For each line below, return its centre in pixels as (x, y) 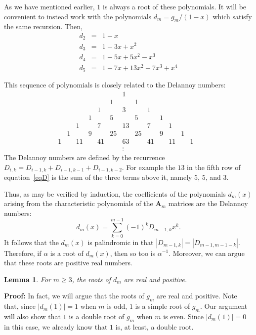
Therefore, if (23, 253)
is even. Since (183, 316)
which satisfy (232, 16)
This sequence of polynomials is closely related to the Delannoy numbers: (115, 85)
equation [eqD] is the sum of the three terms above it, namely (98, 177)
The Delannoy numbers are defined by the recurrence (85, 157)
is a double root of (97, 316)
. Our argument (224, 306)
